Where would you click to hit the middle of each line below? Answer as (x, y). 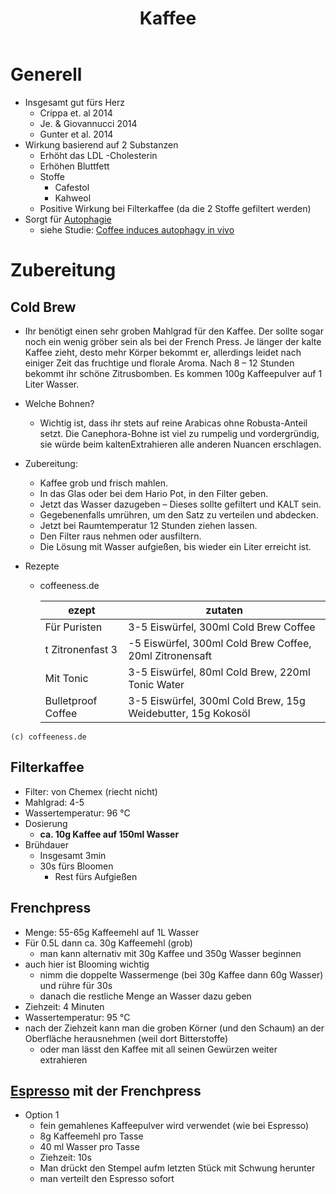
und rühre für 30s (76, 985)
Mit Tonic (66, 678)
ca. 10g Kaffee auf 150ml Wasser (109, 834)
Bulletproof (71, 700)
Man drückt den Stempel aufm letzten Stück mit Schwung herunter (177, 1168)
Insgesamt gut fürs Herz (75, 102)
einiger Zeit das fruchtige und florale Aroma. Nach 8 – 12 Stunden (159, 363)
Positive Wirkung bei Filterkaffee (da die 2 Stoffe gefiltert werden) (175, 208)
